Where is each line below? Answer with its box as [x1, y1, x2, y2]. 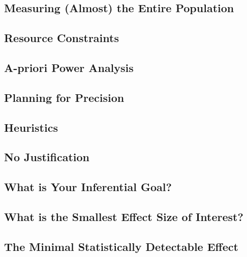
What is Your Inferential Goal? [4, 179, 172, 195]
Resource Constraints [4, 30, 119, 46]
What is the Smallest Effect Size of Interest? [4, 208, 243, 224]
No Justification [4, 149, 89, 165]
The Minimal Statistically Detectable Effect [4, 238, 238, 254]
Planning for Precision [4, 89, 125, 105]
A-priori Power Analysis [4, 59, 134, 75]
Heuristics [4, 119, 58, 135]
